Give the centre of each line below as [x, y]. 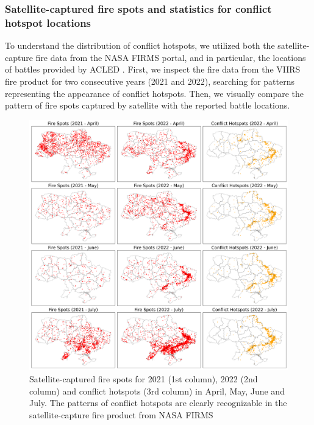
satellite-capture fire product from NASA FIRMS [121, 414]
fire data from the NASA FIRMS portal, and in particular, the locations [171, 57]
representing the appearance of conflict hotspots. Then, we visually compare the [155, 93]
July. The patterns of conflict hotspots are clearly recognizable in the [158, 403]
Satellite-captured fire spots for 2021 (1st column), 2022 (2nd [144, 379]
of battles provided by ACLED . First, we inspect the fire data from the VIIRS [153, 69]
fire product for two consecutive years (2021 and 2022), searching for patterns [150, 81]
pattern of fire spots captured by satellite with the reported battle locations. [148, 105]
